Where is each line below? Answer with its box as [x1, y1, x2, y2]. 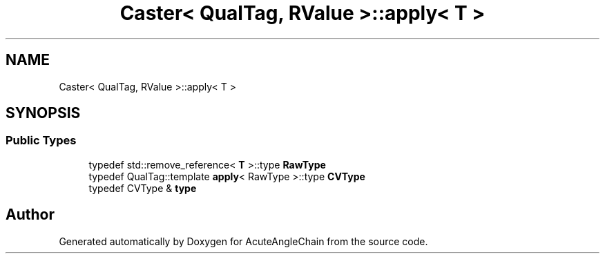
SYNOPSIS [6, 104, 81, 122]
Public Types [6, 133, 77, 148]
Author [6, 206, 55, 224]
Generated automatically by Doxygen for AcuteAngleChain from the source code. [59, 235, 428, 247]
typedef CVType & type [88, 182, 197, 194]
